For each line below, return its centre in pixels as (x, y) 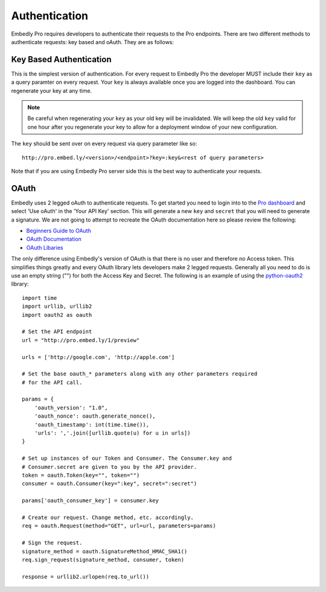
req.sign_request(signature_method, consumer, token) (103, 559)
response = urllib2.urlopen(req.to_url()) (86, 577)
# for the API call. (52, 382)
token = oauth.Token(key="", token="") (81, 475)
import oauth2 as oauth (57, 315)
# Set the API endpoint (57, 332)
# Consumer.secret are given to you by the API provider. (110, 467)
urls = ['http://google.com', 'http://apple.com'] (98, 357)
